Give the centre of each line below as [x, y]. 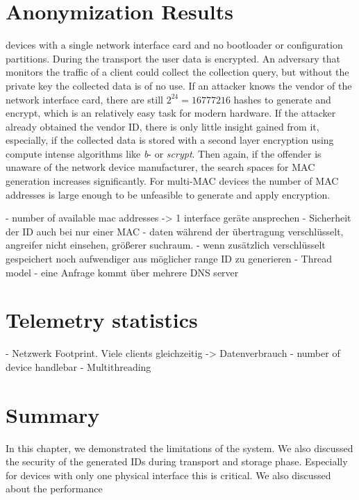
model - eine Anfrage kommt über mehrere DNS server [122, 272]
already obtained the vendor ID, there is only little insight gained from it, [162, 126]
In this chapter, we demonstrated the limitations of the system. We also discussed [179, 448]
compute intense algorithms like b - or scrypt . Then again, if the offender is [164, 153]
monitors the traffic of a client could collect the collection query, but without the [177, 72]
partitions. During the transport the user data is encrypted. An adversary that [173, 58]
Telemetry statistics [102, 320]
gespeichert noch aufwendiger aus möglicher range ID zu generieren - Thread [169, 259]
